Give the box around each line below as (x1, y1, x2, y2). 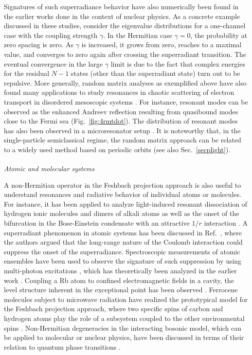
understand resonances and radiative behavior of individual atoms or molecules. (4, 189, 241, 199)
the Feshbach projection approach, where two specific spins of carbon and (4, 303, 223, 314)
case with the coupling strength (4, 30, 98, 40)
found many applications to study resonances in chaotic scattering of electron (4, 87, 234, 97)
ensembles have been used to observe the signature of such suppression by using (4, 256, 242, 266)
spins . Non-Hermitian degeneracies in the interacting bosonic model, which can (4, 322, 242, 333)
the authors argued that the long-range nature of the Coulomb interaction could (4, 237, 243, 247)
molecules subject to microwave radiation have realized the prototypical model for (4, 294, 248, 304)
